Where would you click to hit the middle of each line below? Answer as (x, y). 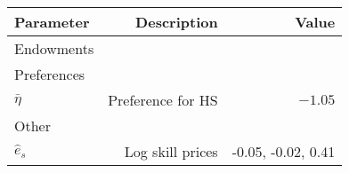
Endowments (54, 48)
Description (177, 22)
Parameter (52, 22)
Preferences (50, 74)
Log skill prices (171, 151)
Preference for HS (163, 100)
